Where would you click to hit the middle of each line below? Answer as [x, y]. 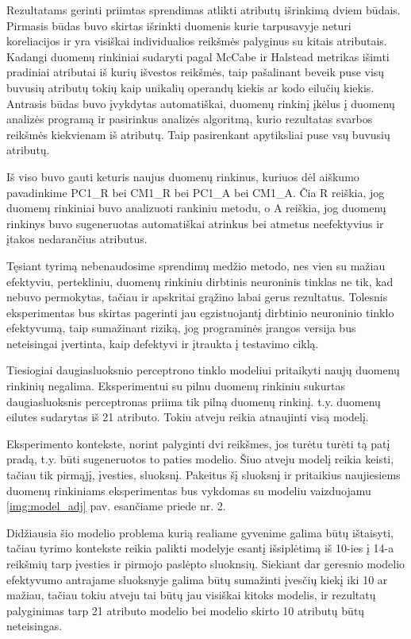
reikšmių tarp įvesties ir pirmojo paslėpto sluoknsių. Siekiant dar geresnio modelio [206, 563]
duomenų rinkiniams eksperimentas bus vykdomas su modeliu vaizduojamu [189, 490]
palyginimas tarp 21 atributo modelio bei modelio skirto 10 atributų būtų [186, 610]
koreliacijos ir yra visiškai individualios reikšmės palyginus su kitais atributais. [197, 41]
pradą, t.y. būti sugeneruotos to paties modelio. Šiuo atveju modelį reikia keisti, [200, 459]
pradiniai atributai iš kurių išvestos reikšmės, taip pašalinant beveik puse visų [196, 72]
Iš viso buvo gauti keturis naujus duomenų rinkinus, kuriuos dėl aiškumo [183, 176]
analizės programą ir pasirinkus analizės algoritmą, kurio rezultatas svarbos [190, 119]
